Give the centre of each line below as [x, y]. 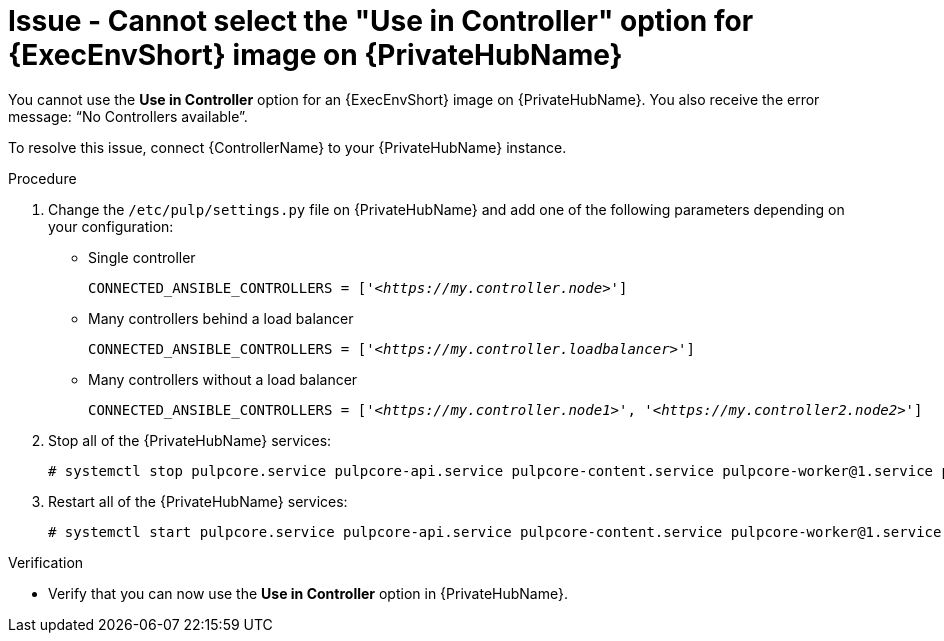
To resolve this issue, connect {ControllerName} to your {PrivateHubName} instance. [287, 147]
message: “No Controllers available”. [128, 116]
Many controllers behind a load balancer [221, 318]
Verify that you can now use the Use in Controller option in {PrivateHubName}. [308, 593]
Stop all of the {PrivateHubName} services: [190, 440]
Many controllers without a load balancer [223, 379]
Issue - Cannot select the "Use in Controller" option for [381, 21]
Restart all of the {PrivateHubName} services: [198, 501]
